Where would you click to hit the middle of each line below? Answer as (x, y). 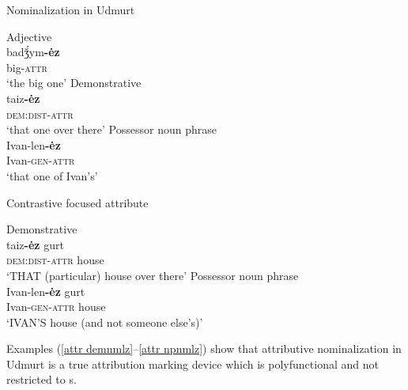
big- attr (27, 67)
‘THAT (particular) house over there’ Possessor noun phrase (153, 275)
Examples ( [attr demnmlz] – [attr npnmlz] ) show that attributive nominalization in (204, 348)
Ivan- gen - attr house (56, 307)
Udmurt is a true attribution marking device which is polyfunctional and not (193, 363)
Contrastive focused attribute (77, 202)
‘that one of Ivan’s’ (52, 175)
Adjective (29, 36)
